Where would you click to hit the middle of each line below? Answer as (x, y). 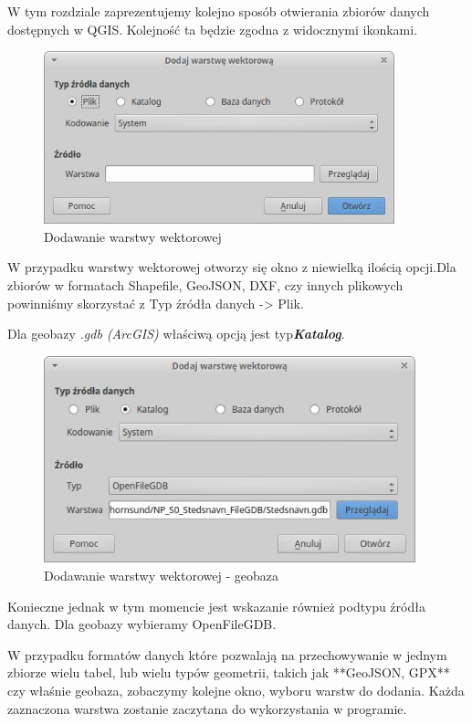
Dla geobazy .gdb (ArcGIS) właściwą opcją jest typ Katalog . (176, 334)
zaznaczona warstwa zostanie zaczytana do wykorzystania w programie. (207, 708)
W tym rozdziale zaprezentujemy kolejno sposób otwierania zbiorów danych (219, 11)
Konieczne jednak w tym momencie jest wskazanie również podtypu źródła (216, 606)
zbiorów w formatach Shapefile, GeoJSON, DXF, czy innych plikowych (205, 284)
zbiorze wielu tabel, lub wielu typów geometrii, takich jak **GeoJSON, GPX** (229, 672)
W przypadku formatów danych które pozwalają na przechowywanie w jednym (227, 654)
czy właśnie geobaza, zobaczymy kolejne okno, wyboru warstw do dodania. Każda (236, 691)
